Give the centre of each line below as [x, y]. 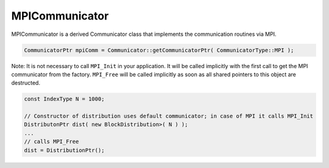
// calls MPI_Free [51, 142]
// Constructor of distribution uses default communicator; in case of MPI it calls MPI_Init [169, 116]
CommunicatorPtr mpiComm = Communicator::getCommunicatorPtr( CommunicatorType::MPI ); [159, 50]
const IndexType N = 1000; [64, 99]
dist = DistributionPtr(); [64, 150]
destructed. [26, 83]
